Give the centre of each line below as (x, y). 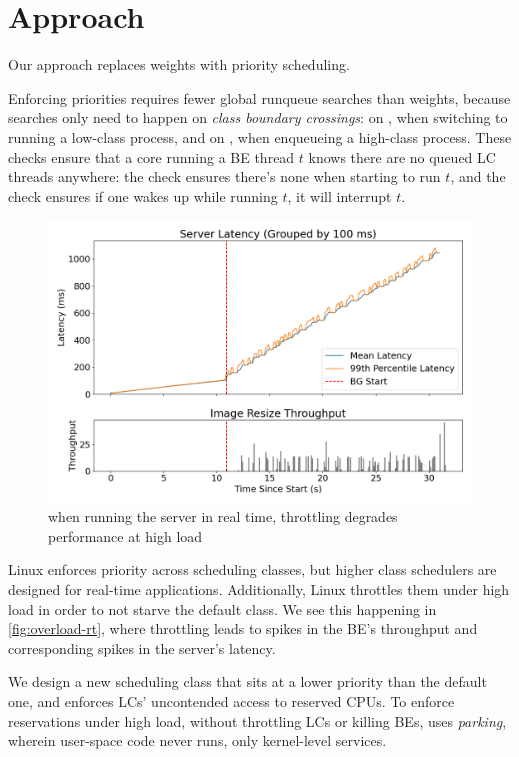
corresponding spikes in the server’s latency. (142, 647)
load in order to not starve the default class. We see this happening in (222, 608)
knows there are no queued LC (402, 156)
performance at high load (125, 535)
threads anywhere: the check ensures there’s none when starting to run (224, 176)
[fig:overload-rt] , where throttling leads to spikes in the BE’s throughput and (243, 628)
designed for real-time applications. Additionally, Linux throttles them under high (259, 589)
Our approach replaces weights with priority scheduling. (179, 64)
